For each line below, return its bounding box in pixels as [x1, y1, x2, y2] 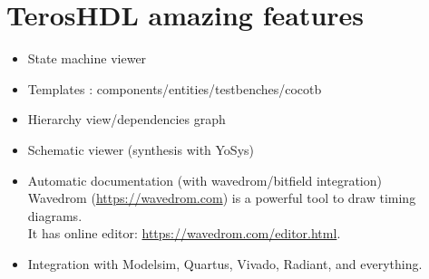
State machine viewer [27, 49, 147, 68]
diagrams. [27, 206, 83, 225]
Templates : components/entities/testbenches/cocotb [27, 79, 322, 98]
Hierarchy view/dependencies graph [27, 110, 226, 129]
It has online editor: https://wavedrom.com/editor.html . [27, 224, 341, 243]
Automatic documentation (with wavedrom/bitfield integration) [27, 170, 382, 189]
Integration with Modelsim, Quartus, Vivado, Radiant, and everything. [27, 254, 423, 273]
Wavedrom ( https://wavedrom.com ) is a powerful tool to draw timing [27, 188, 416, 207]
